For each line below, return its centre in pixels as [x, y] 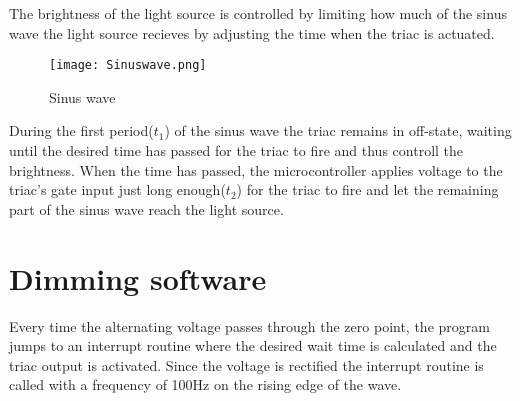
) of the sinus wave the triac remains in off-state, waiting [338, 130]
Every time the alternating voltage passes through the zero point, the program [249, 325]
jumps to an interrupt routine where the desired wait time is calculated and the [253, 345]
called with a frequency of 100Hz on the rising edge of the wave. [205, 384]
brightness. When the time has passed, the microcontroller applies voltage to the [256, 169]
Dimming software [138, 277]
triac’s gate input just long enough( [117, 189]
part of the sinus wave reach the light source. [146, 208]
